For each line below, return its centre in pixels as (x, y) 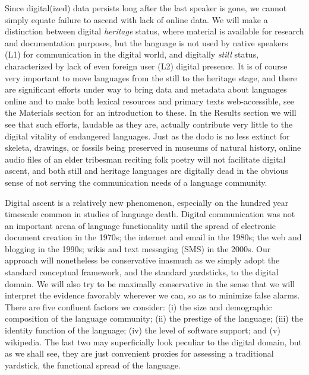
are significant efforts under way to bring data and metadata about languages (146, 89)
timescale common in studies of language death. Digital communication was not (150, 214)
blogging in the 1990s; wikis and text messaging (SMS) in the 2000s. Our (138, 248)
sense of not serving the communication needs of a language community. (136, 182)
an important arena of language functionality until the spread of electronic (141, 225)
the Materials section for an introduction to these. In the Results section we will (151, 112)
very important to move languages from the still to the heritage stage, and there (151, 77)
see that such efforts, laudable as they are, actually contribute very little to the (149, 124)
